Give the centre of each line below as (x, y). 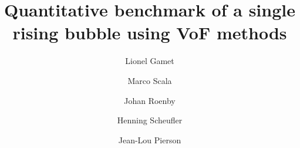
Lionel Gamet (150, 61)
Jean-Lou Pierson (150, 139)
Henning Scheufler (150, 120)
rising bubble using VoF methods (150, 33)
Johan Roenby (150, 100)
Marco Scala (150, 80)
